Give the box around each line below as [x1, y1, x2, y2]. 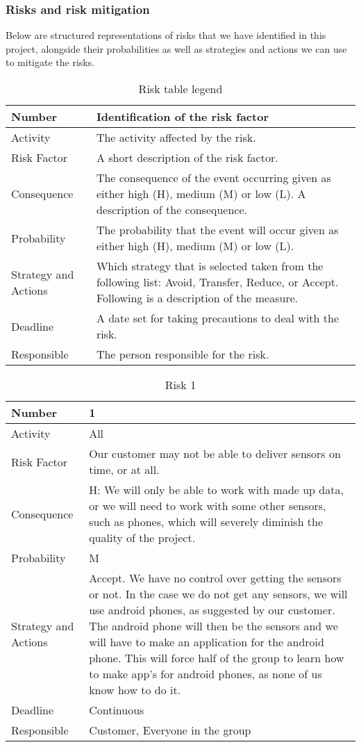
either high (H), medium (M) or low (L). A [96, 186, 306, 202]
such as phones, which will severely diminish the [89, 514, 324, 530]
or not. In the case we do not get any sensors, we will [89, 586, 348, 602]
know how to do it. [89, 682, 181, 698]
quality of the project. [89, 530, 196, 545]
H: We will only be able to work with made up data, [89, 482, 344, 498]
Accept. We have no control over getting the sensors [89, 570, 342, 586]
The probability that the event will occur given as [96, 222, 339, 238]
